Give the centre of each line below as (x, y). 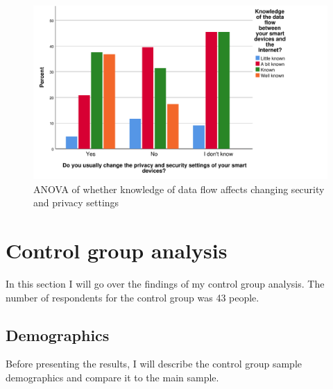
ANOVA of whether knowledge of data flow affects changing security (179, 189)
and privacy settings (76, 202)
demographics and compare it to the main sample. (112, 377)
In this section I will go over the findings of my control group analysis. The (165, 283)
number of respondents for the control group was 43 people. (133, 297)
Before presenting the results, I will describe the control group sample (154, 364)
